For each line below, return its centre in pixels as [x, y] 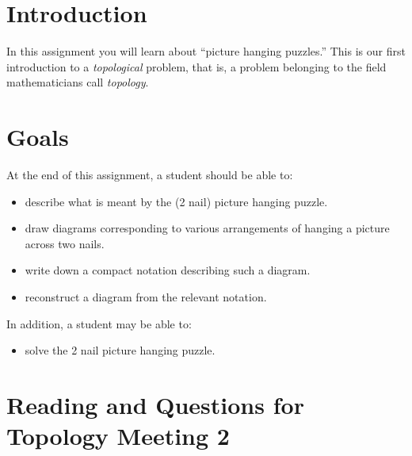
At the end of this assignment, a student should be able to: [150, 175]
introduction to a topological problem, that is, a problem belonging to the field [196, 66]
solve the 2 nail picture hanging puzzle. [120, 350]
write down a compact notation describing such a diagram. [168, 270]
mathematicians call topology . [78, 82]
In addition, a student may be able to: [99, 323]
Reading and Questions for [155, 404]
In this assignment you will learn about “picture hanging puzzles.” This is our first [206, 51]
